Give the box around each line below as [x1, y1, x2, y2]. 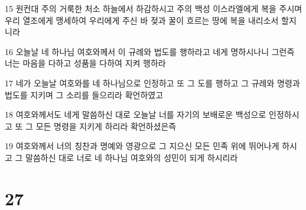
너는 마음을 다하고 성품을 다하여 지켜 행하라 [5, 57, 166, 69]
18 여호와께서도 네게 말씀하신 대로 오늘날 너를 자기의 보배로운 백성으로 [5, 108, 266, 121]
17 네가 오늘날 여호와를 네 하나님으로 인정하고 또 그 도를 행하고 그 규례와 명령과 [5, 76, 300, 89]
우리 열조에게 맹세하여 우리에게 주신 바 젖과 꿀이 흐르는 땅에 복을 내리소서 [5, 14, 279, 26]
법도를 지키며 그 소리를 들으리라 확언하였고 [5, 88, 164, 101]
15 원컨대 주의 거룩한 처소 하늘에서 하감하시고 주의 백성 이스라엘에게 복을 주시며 [5, 2, 302, 14]
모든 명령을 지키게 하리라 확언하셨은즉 [35, 119, 177, 132]
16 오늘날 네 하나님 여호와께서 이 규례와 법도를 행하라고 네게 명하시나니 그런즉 [5, 45, 295, 57]
